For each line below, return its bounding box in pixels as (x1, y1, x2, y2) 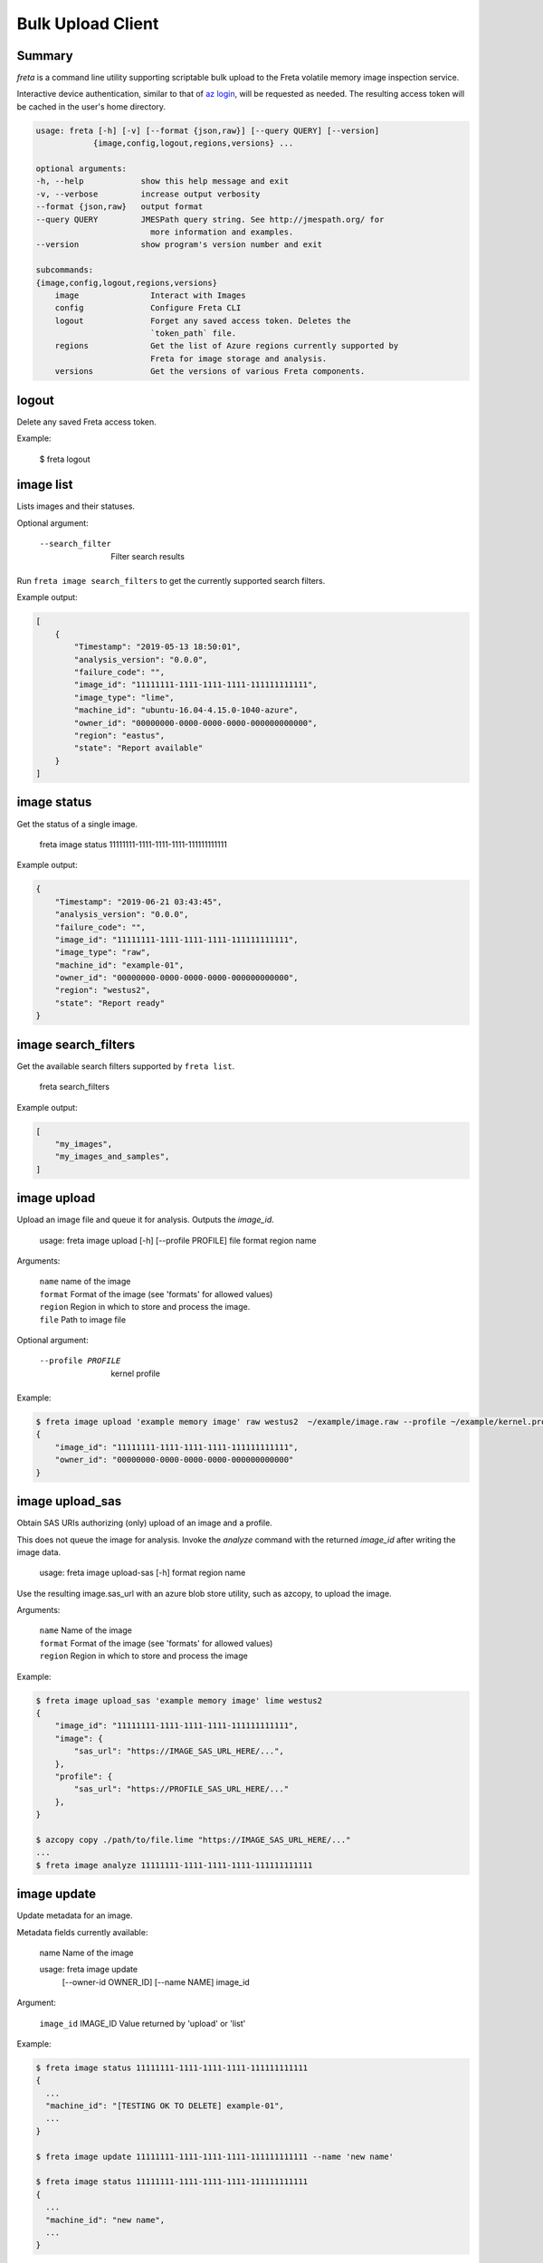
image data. (16, 1546, 62, 1557)
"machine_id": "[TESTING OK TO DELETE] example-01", (45, 2101, 284, 2111)
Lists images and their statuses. (16, 501, 136, 511)
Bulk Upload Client (16, 14, 159, 33)
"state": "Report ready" (54, 998, 166, 1008)
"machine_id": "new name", (45, 2214, 166, 2225)
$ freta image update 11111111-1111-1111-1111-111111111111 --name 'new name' (35, 2151, 394, 2162)
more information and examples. (149, 226, 294, 237)
